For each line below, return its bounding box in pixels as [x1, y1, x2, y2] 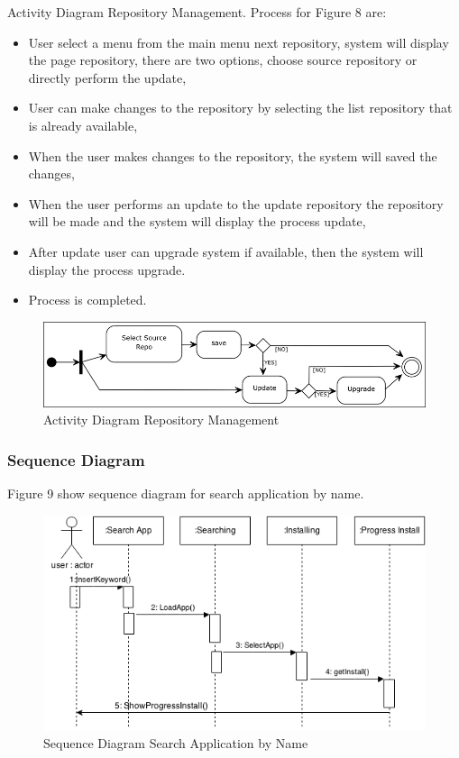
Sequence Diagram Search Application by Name [43, 734, 308, 753]
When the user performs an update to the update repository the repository [28, 194, 444, 213]
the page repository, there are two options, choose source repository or [28, 50, 418, 69]
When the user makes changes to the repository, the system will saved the [28, 146, 437, 165]
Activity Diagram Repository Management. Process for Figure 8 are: [7, 3, 387, 21]
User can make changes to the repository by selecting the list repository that [28, 98, 453, 117]
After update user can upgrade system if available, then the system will [28, 242, 424, 260]
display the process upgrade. [28, 260, 186, 279]
